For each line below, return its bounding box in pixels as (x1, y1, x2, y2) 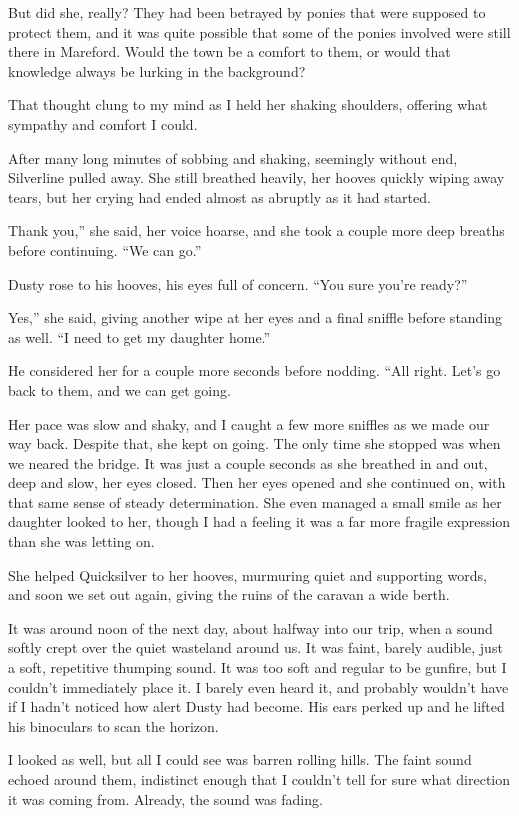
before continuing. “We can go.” (8, 239, 202, 260)
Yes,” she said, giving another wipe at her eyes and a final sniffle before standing (8, 307, 503, 328)
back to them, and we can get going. (8, 379, 231, 400)
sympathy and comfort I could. (8, 113, 198, 134)
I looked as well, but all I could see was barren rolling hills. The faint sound (8, 749, 472, 770)
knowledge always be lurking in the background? (8, 60, 306, 81)
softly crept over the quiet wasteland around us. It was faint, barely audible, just (8, 637, 503, 658)
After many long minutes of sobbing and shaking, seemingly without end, (8, 147, 458, 168)
